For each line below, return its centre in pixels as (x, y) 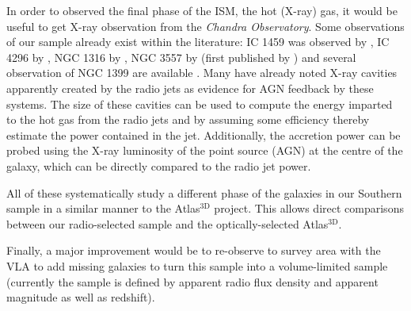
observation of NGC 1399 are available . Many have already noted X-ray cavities (202, 73)
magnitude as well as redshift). (81, 297)
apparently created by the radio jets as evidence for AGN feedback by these (190, 88)
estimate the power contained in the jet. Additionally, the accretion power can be (204, 134)
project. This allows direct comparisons (309, 208)
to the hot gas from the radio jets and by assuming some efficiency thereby (188, 119)
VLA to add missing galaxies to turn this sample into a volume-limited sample (197, 265)
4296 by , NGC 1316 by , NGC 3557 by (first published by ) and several (181, 57)
